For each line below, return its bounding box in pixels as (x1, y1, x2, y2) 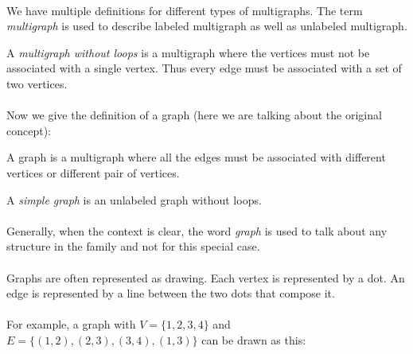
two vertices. (6, 75, 68, 91)
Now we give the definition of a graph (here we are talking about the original (6, 107, 382, 123)
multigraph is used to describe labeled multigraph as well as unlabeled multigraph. (6, 18, 407, 34)
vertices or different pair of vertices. (6, 164, 180, 181)
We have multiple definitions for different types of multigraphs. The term (6, 2, 363, 18)
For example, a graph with (6, 316, 136, 333)
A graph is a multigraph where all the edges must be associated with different (6, 149, 386, 165)
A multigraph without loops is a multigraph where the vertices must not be (6, 44, 370, 60)
